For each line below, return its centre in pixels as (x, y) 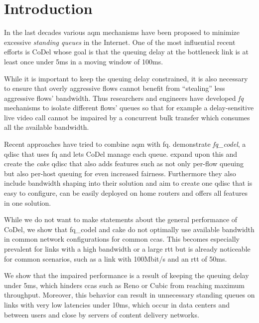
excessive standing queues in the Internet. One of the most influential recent (120, 42)
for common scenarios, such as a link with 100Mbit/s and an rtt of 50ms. (116, 258)
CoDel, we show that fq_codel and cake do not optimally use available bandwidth (129, 229)
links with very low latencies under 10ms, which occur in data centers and (117, 304)
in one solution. (28, 202)
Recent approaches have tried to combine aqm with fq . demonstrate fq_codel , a (125, 144)
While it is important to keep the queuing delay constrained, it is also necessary (126, 78)
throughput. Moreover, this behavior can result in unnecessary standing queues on (129, 295)
